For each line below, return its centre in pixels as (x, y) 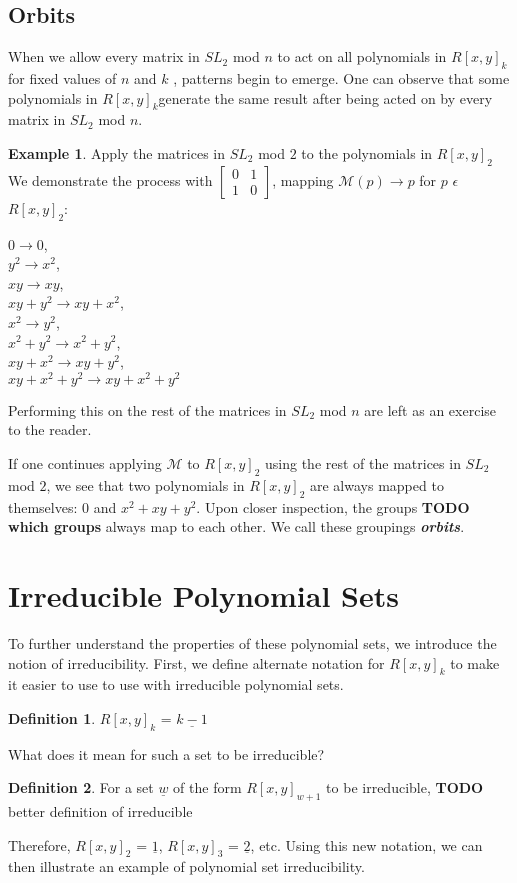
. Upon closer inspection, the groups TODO (333, 506)
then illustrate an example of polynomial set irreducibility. (186, 866)
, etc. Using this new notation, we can (366, 844)
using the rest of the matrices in (363, 463)
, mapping (303, 179)
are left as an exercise (430, 409)
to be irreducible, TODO (405, 787)
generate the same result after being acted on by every (325, 97)
